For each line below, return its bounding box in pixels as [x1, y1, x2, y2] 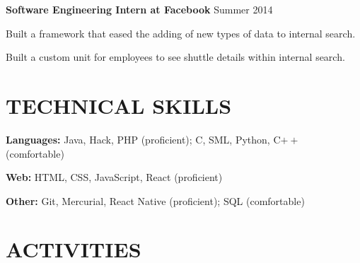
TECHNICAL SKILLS [6, 90, 232, 119]
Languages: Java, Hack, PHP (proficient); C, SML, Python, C [6, 131, 281, 146]
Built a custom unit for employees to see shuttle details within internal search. [6, 49, 345, 64]
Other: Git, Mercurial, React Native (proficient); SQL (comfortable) [6, 193, 305, 208]
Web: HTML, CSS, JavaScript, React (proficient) [6, 170, 223, 185]
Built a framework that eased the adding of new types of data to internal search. [6, 25, 356, 40]
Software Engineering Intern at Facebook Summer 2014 [6, 2, 273, 16]
